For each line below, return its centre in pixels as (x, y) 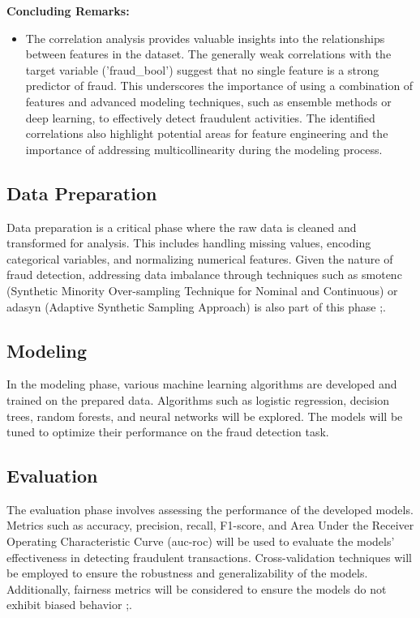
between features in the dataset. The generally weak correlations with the (208, 54)
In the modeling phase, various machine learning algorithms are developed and (202, 384)
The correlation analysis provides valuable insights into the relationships (205, 38)
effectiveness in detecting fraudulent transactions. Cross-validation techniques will (209, 557)
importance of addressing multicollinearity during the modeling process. (204, 149)
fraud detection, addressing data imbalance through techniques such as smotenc (204, 275)
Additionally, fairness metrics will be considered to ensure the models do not (197, 588)
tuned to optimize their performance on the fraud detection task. (168, 432)
